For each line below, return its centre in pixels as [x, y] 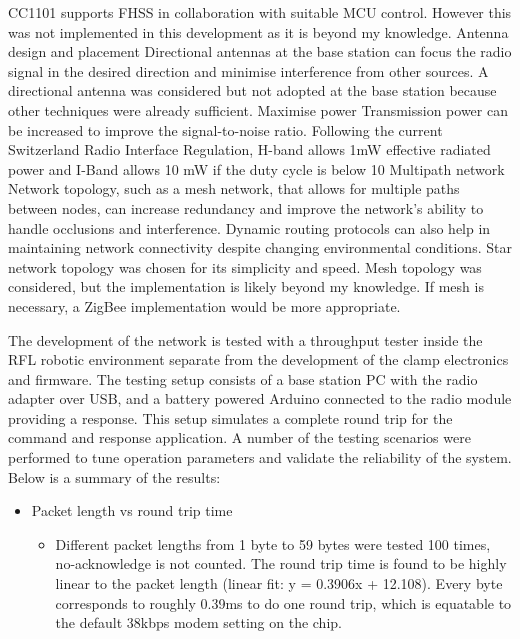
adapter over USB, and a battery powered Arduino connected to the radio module [260, 398]
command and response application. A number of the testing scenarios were [239, 437]
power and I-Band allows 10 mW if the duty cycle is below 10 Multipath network [256, 168]
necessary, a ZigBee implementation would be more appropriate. [204, 305]
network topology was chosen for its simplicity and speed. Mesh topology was [245, 266]
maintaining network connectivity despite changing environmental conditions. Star [260, 247]
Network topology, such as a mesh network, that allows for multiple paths [234, 188]
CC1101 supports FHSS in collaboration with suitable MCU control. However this [260, 12]
